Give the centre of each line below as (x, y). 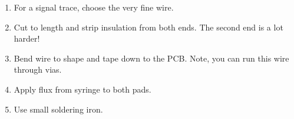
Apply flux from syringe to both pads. (82, 89)
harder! (27, 38)
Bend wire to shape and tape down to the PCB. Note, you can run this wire (151, 58)
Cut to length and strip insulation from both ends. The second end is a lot (148, 27)
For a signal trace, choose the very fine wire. (94, 7)
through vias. (38, 69)
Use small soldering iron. (58, 109)
